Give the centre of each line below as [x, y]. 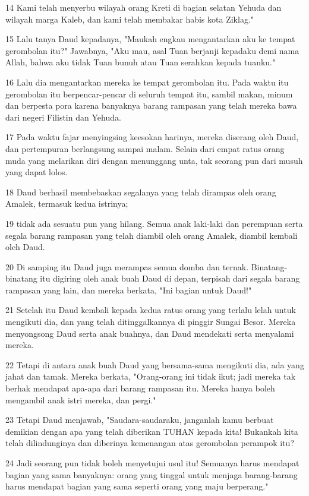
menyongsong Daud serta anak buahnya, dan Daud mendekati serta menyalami [150, 333]
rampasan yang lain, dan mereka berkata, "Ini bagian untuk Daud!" [129, 290]
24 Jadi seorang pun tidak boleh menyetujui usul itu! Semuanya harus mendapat [152, 463]
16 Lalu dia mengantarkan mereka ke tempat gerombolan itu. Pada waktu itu [147, 82]
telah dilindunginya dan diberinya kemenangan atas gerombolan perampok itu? [150, 443]
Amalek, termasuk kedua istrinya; [67, 203]
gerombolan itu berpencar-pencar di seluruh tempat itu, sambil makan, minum [149, 94]
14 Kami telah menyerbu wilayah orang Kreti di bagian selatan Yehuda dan [144, 7]
